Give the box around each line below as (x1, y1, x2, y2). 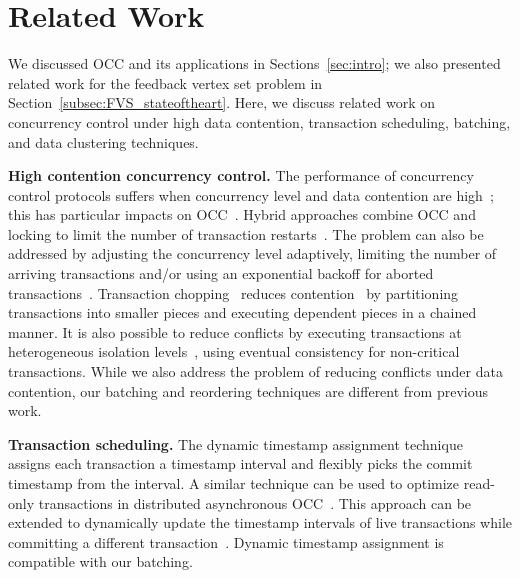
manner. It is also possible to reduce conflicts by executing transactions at (8, 321, 462, 342)
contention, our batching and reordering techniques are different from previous (8, 380, 489, 401)
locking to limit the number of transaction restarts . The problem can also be (8, 223, 484, 244)
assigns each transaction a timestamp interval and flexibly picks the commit (8, 453, 473, 474)
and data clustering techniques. (8, 131, 199, 152)
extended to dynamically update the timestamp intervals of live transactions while (8, 512, 512, 533)
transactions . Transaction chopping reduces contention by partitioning (8, 282, 459, 303)
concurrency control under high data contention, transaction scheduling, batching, (8, 111, 511, 132)
